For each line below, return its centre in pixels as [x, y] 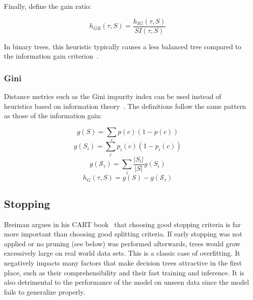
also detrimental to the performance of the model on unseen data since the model [126, 282]
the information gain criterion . [51, 56]
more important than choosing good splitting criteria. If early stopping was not [123, 234]
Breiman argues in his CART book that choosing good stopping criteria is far [123, 224]
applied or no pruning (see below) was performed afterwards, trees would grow [122, 243]
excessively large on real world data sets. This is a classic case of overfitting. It [122, 253]
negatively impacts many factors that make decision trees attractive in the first [123, 263]
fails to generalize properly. [45, 291]
